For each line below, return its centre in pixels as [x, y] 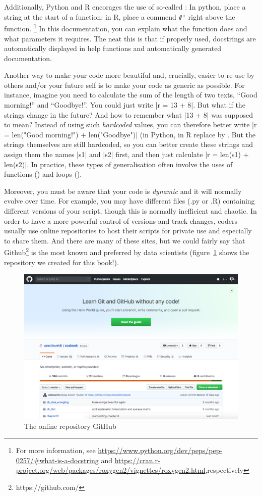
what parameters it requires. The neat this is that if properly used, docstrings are [130, 38]
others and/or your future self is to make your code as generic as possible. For [124, 85]
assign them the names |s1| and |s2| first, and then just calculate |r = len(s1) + [126, 154]
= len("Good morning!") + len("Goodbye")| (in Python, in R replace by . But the [130, 134]
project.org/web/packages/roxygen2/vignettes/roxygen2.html [111, 470]
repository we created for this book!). [61, 262]
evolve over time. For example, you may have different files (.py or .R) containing [129, 201]
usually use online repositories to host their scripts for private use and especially [128, 231]
